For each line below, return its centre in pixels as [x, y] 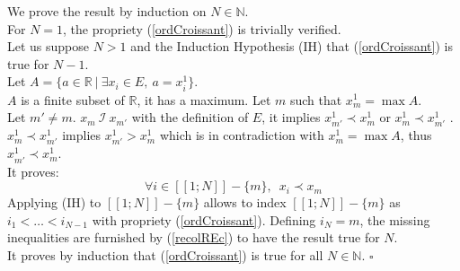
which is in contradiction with [242, 135]
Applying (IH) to [54, 202]
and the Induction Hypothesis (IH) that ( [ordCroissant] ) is [292, 46]
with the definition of [190, 117]
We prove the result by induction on [107, 11]
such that [316, 99]
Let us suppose [49, 46]
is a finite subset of [73, 99]
